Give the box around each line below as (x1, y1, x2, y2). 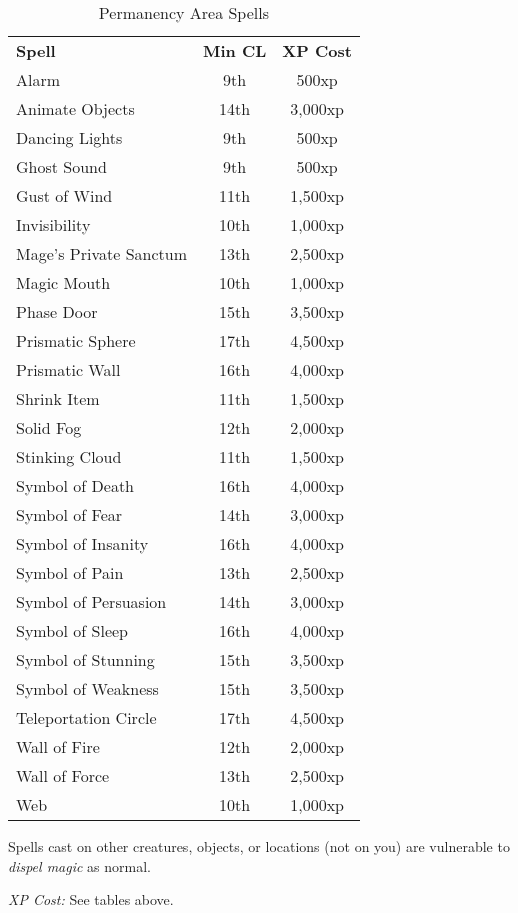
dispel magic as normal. (8, 855, 152, 876)
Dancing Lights (16, 126, 123, 149)
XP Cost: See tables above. (8, 889, 174, 910)
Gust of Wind (16, 184, 113, 207)
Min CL (203, 39, 267, 62)
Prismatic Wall (16, 358, 121, 381)
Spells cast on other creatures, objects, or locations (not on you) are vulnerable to (8, 836, 510, 856)
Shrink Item (16, 387, 100, 410)
